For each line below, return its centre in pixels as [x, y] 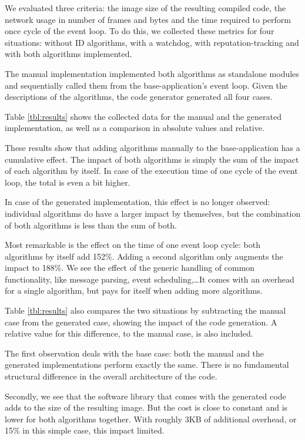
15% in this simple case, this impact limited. [85, 430]
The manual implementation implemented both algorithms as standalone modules [152, 73]
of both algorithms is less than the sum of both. [91, 225]
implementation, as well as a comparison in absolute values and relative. [135, 128]
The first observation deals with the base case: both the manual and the [135, 353]
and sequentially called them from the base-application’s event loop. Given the [146, 85]
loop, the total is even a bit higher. [68, 182]
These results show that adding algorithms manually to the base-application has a [152, 147]
